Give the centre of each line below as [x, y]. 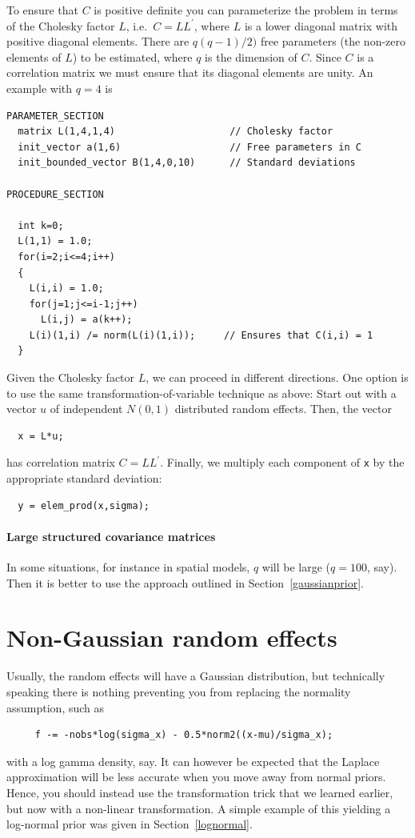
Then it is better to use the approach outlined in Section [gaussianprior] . [185, 582]
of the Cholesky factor [61, 25]
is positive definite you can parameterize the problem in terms [246, 10]
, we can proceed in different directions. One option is [277, 377]
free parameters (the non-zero [333, 41]
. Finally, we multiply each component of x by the [282, 462]
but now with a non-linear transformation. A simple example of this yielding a [199, 808]
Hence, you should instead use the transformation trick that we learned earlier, [200, 792]
